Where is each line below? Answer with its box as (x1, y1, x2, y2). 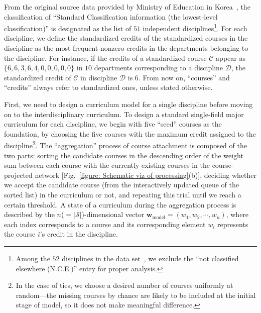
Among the (16, 253, 50, 263)
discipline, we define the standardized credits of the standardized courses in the (4, 33, 248, 43)
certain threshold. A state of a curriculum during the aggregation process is (4, 199, 236, 210)
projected (4, 169, 33, 180)
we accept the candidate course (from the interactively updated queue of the (4, 179, 239, 190)
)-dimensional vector (81, 209, 145, 220)
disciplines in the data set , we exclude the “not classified (62, 253, 239, 263)
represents (217, 219, 248, 229)
